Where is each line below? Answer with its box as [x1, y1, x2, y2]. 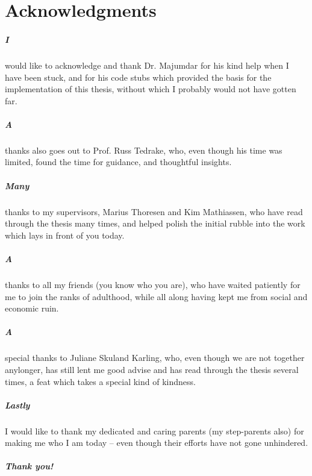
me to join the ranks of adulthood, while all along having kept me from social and [5, 290, 308, 302]
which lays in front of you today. [5, 228, 125, 241]
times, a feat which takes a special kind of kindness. [5, 375, 196, 387]
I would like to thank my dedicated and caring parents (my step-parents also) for [5, 424, 304, 437]
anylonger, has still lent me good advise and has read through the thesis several [5, 363, 299, 375]
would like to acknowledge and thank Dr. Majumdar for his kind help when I [5, 58, 289, 71]
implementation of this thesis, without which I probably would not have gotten [5, 83, 296, 95]
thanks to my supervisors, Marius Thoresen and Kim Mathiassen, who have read [5, 205, 303, 218]
